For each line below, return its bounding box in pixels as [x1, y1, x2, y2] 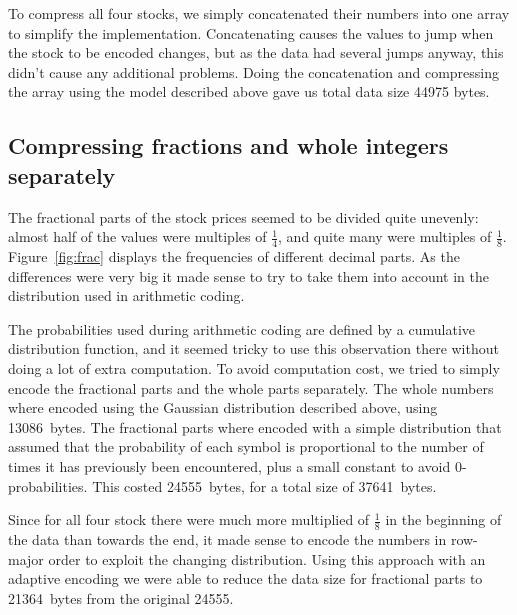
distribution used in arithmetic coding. [8, 285, 245, 306]
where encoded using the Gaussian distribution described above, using [8, 397, 438, 418]
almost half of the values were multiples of [8, 226, 267, 247]
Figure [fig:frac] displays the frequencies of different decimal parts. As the [8, 245, 460, 266]
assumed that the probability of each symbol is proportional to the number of [8, 436, 484, 457]
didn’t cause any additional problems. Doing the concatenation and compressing [8, 61, 500, 82]
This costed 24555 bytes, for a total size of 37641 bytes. [92, 475, 437, 496]
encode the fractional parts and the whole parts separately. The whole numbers [8, 377, 494, 398]
